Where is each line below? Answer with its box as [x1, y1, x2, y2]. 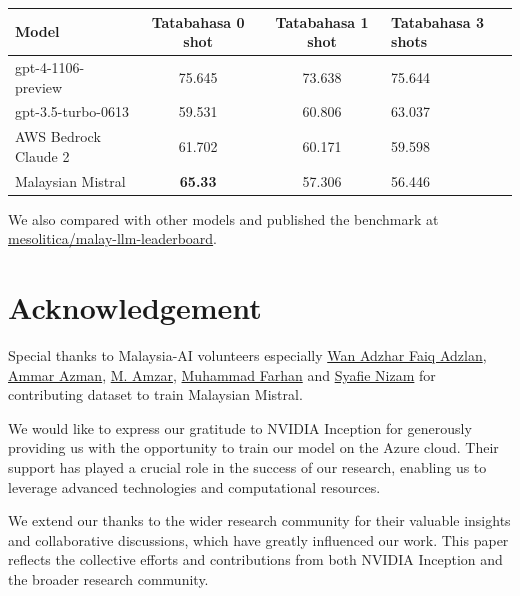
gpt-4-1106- [15, 56, 85, 77]
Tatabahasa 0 [151, 11, 245, 32]
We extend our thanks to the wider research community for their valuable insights [8, 510, 511, 531]
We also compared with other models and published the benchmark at [8, 208, 439, 229]
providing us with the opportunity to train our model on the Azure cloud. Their [8, 437, 499, 458]
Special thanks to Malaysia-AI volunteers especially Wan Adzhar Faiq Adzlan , [8, 345, 487, 366]
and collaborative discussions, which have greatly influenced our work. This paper [8, 529, 509, 550]
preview [15, 76, 63, 97]
